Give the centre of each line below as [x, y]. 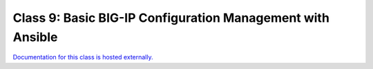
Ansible [35, 37]
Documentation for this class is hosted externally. [83, 57]
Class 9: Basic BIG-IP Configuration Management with [171, 18]
